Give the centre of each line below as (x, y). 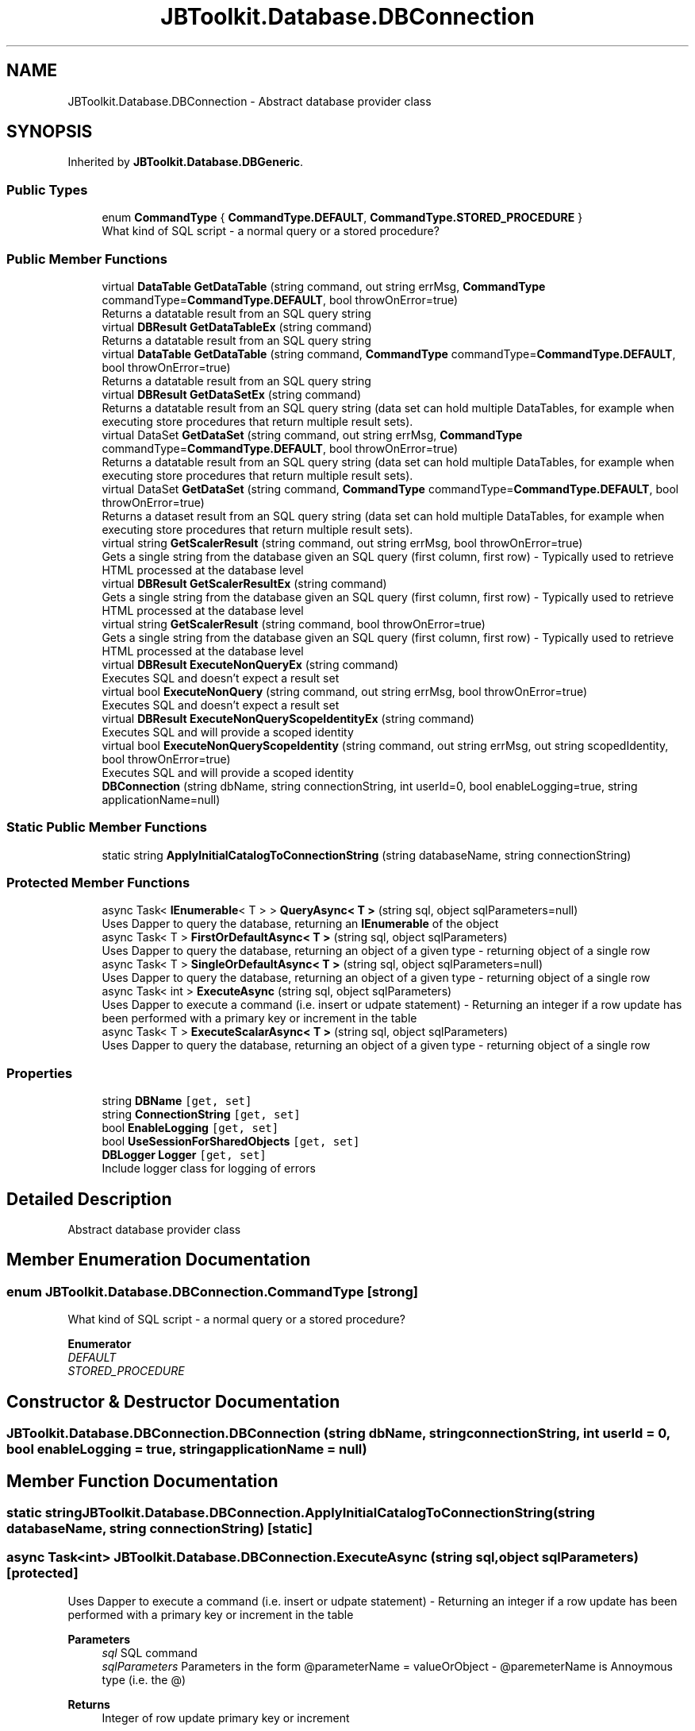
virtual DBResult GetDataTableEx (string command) (237, 326)
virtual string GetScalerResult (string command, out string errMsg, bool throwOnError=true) (342, 543)
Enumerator (100, 1344)
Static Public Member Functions (107, 827)
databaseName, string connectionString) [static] (159, 1528)
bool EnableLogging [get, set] (190, 1128)
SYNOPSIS (50, 132)
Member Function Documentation (142, 1481)
